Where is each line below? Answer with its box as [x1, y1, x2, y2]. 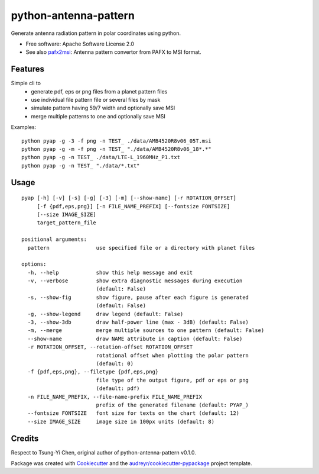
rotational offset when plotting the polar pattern [96, 352, 249, 359]
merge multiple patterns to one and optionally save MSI [31, 112, 165, 120]
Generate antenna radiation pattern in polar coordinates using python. [11, 30, 181, 37]
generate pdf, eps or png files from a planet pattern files [31, 88, 168, 95]
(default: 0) [96, 360, 134, 367]
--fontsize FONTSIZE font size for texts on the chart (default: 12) [27, 410, 240, 417]
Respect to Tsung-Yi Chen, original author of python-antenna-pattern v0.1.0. [11, 449, 196, 456]
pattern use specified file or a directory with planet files [27, 244, 255, 251]
